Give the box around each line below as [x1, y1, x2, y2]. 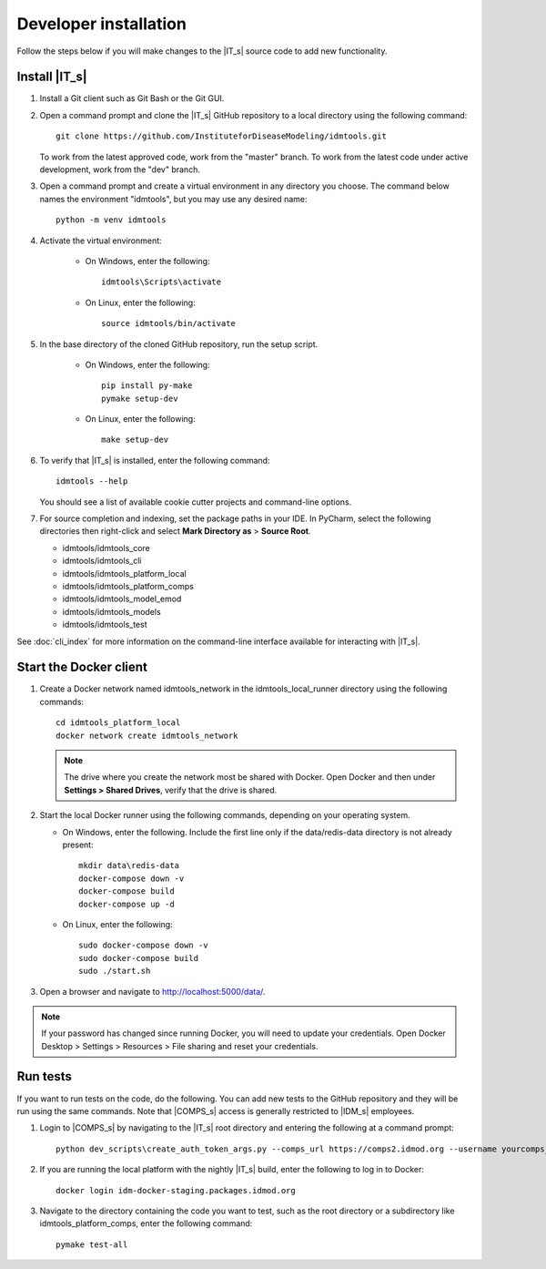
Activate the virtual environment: [39, 235, 163, 246]
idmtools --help [56, 476, 128, 486]
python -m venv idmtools [56, 215, 167, 225]
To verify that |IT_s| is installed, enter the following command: [39, 455, 270, 466]
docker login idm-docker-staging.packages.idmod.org [56, 1185, 296, 1195]
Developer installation [16, 14, 187, 34]
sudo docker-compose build [78, 953, 199, 963]
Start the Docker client [16, 660, 147, 675]
